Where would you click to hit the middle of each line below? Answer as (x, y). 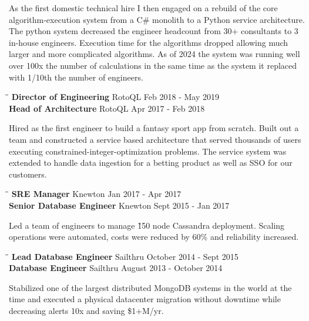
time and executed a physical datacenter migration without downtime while (145, 299)
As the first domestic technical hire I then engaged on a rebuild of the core (143, 8)
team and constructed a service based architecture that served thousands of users (155, 139)
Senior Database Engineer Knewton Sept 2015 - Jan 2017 (119, 205)
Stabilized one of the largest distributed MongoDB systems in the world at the (150, 287)
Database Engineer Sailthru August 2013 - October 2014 (116, 268)
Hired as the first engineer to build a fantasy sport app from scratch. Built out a (154, 128)
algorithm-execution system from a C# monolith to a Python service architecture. (157, 19)
